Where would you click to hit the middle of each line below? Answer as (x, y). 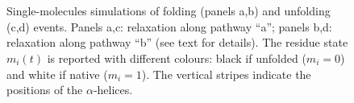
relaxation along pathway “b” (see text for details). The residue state (177, 42)
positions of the (45, 90)
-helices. (113, 90)
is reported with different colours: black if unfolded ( (177, 58)
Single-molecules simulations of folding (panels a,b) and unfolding (169, 11)
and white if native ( (57, 74)
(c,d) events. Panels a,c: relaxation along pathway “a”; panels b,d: (169, 26)
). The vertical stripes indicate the (226, 74)
